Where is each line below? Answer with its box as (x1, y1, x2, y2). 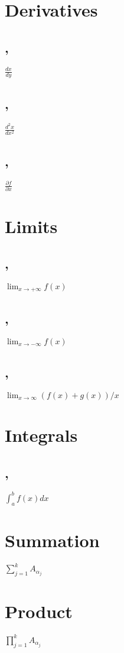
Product (5, 599, 73, 623)
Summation (5, 528, 100, 552)
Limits (5, 214, 58, 238)
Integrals (5, 423, 78, 447)
